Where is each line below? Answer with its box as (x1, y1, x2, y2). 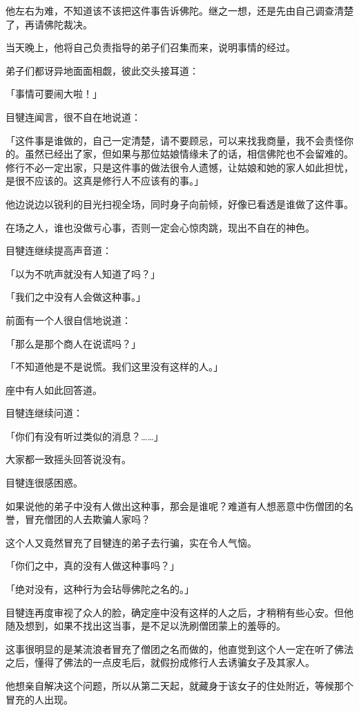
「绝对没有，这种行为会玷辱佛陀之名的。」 (6, 582, 194, 596)
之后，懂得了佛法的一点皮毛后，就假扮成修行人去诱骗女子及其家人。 (6, 655, 315, 670)
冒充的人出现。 (6, 692, 73, 706)
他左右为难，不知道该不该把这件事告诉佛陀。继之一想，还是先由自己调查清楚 (6, 3, 353, 17)
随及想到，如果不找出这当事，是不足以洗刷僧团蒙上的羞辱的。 (6, 618, 286, 633)
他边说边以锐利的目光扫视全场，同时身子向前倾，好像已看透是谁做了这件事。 (6, 196, 353, 211)
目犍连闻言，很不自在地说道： (6, 109, 141, 124)
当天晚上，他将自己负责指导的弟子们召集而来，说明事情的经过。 (6, 40, 295, 55)
